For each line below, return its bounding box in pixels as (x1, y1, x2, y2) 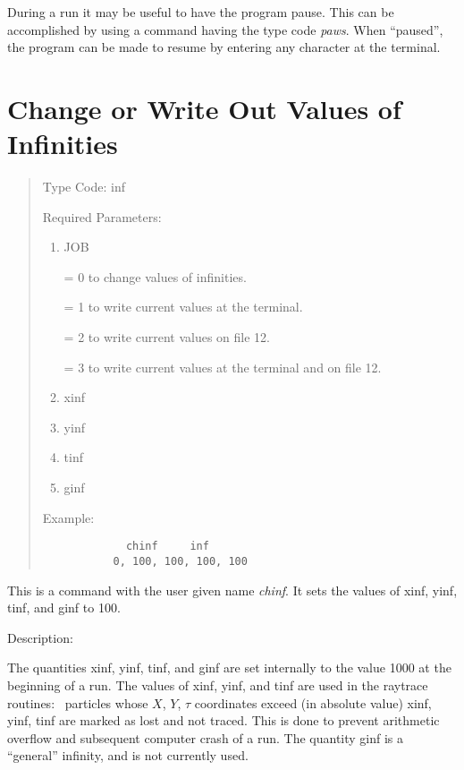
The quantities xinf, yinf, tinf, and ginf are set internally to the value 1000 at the (7, 658, 451, 677)
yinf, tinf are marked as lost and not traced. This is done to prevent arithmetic (7, 711, 440, 730)
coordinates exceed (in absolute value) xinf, (194, 693, 432, 712)
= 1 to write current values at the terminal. (63, 297, 303, 316)
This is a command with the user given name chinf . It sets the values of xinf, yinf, (7, 580, 458, 599)
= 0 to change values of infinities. (63, 267, 247, 286)
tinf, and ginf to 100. (7, 598, 121, 617)
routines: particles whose (7, 693, 148, 712)
